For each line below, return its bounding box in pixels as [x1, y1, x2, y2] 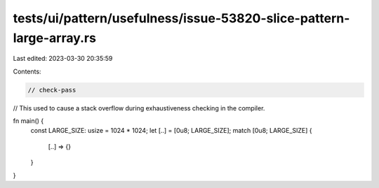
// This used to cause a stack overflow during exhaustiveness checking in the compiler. [13, 103, 265, 112]
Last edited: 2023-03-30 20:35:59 [13, 55, 113, 63]
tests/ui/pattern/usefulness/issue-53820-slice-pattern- [13, 10, 350, 26]
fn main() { [13, 117, 44, 125]
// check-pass [27, 86, 77, 94]
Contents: [13, 67, 41, 75]
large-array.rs [13, 30, 96, 45]
